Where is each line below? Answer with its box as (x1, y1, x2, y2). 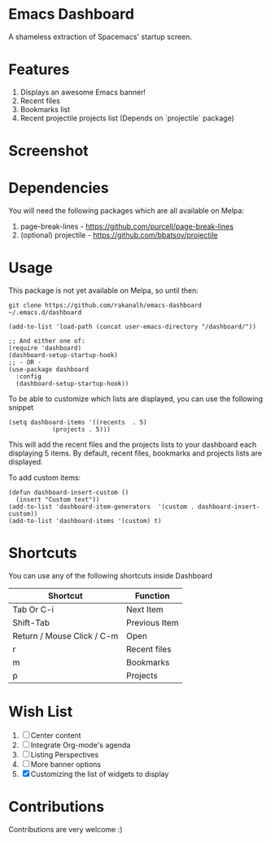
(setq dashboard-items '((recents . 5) (8, 418, 148, 426)
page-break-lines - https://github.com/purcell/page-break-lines (20, 221, 234, 231)
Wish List (8, 703, 73, 721)
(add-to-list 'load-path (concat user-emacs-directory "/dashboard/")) (8, 322, 256, 330)
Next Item (125, 604, 164, 615)
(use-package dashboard (8, 365, 90, 373)
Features (8, 60, 70, 79)
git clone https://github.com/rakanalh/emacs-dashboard (8, 301, 202, 309)
